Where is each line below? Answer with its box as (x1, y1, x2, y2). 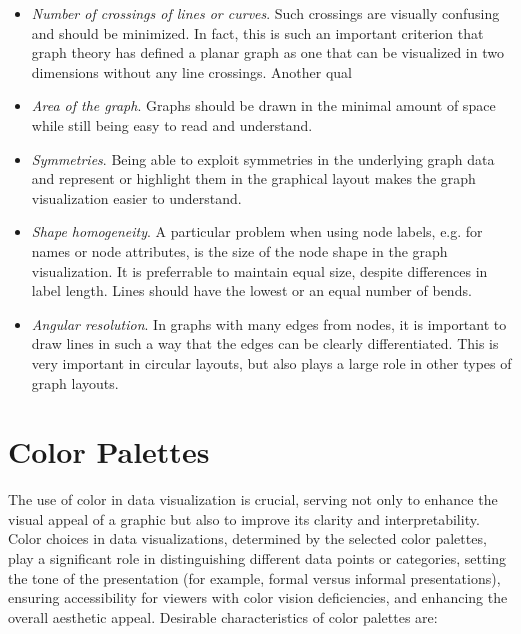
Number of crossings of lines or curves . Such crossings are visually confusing (31, 3, 500, 23)
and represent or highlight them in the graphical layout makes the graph (31, 168, 476, 189)
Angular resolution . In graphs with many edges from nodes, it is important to (31, 313, 507, 334)
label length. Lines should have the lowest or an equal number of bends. (31, 280, 472, 301)
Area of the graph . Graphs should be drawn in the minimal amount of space (31, 95, 496, 116)
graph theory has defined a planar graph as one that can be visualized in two (31, 42, 504, 63)
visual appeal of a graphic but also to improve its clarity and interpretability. (8, 508, 480, 529)
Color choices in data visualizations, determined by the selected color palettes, (8, 528, 487, 549)
